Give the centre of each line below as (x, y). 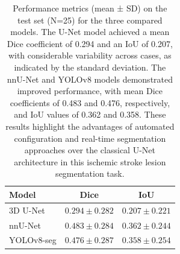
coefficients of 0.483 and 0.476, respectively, (90, 102)
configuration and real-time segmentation (90, 138)
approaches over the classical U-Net (90, 150)
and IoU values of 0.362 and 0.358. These (90, 114)
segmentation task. (90, 173)
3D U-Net (27, 210)
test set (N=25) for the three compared (90, 20)
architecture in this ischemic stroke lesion (90, 161)
